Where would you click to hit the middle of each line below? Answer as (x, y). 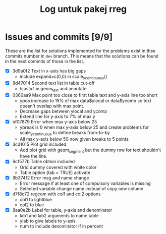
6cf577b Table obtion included (44, 162)
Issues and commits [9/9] (59, 37)
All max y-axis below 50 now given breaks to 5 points (74, 139)
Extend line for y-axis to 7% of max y (57, 116)
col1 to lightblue (36, 199)
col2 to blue (32, 205)
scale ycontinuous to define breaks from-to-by (65, 133)
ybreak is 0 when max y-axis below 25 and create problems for (84, 127)
